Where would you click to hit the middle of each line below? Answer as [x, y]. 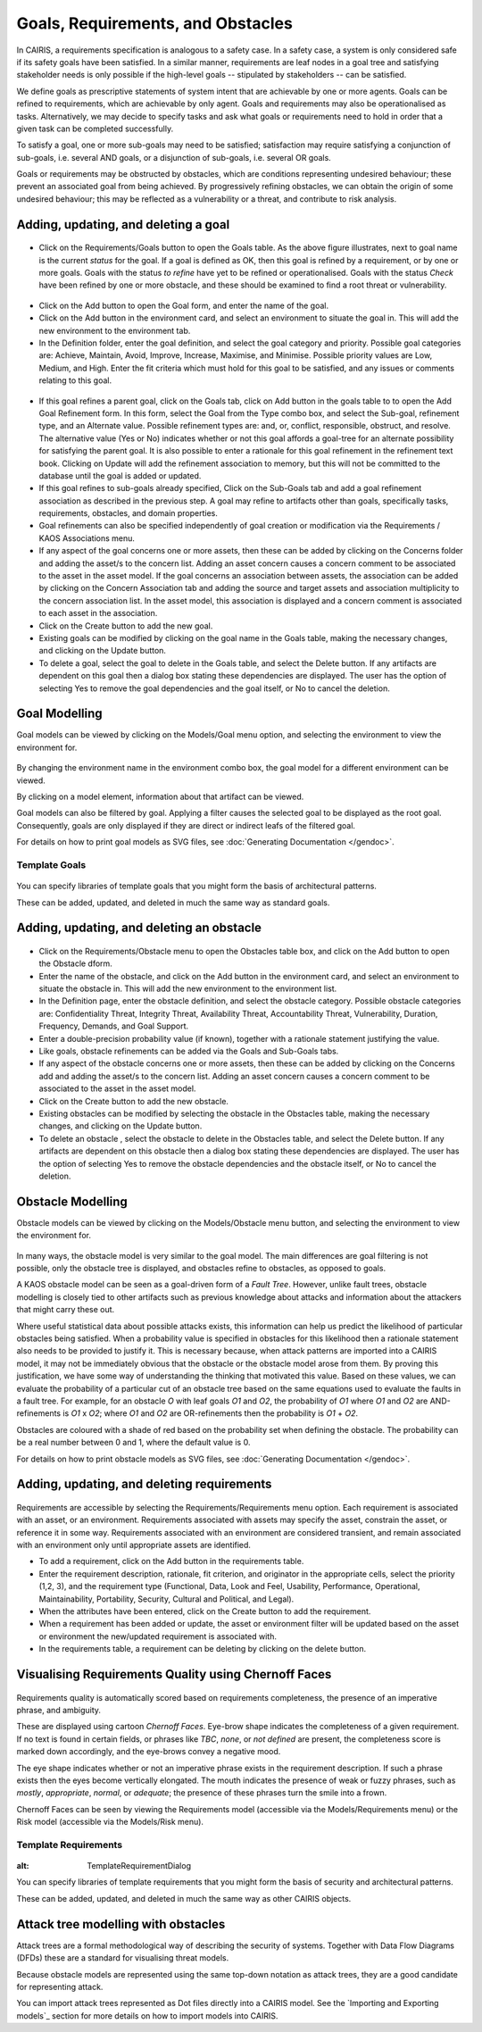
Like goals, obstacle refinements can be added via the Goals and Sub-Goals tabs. [189, 1051]
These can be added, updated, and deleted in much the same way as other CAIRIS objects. [184, 1898]
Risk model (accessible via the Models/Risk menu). [110, 1822]
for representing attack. [60, 1986]
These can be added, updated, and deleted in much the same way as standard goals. [173, 903]
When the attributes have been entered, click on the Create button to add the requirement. [205, 1611]
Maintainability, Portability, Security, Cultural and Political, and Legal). [166, 1599]
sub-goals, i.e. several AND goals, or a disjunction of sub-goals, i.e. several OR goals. [174, 157]
